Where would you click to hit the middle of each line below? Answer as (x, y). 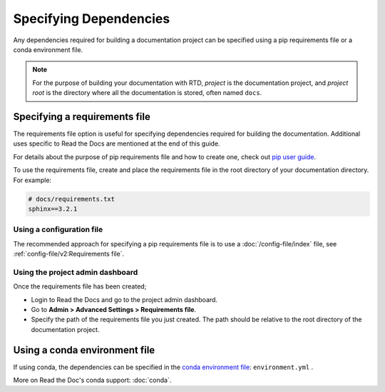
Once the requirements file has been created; (80, 286)
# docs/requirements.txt (72, 199)
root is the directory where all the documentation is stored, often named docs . (147, 93)
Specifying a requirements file (82, 117)
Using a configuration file (58, 230)
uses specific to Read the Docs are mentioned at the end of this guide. (117, 144)
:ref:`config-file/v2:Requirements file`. (69, 254)
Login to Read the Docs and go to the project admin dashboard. (124, 299)
